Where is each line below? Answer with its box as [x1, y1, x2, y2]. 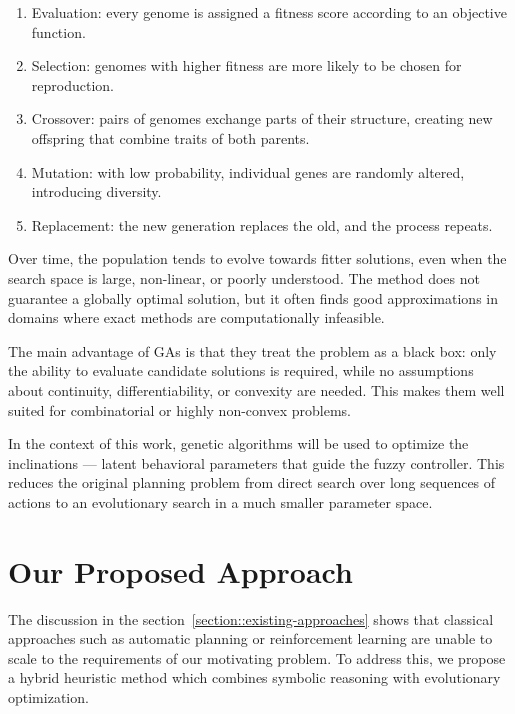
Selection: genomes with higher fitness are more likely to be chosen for [31, 55, 462, 76]
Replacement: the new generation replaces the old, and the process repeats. [31, 214, 493, 235]
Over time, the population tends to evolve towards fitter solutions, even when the [8, 248, 507, 269]
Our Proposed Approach [8, 550, 353, 591]
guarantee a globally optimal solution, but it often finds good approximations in [8, 287, 498, 308]
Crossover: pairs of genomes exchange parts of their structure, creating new [31, 108, 493, 129]
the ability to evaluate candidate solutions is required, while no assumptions [8, 360, 474, 381]
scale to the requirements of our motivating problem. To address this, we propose [8, 647, 506, 668]
